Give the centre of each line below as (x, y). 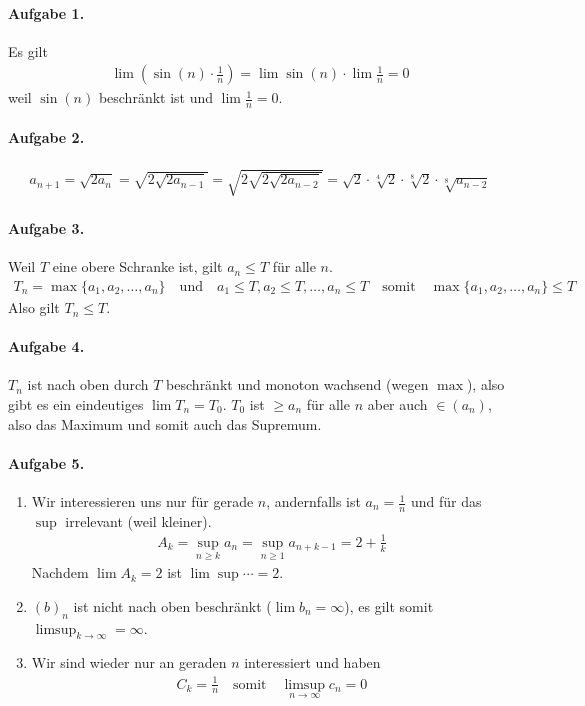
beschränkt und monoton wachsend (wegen (297, 384)
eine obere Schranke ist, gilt (137, 266)
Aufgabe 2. (46, 136)
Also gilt (34, 307)
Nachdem (60, 572)
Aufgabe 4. (46, 346)
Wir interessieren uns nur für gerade (142, 501)
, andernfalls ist (313, 501)
